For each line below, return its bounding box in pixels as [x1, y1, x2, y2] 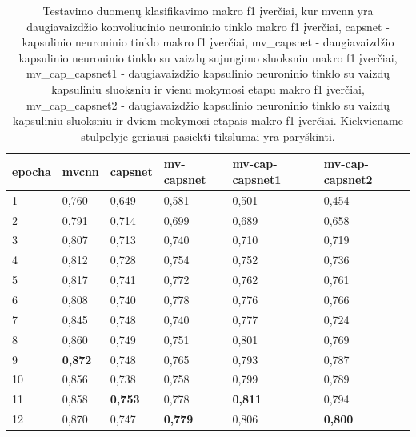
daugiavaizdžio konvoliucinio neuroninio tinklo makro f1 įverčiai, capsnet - [26, 18, 390, 34]
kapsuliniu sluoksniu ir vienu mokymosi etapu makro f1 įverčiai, [51, 80, 365, 97]
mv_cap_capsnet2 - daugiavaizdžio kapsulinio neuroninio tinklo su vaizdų [26, 96, 390, 113]
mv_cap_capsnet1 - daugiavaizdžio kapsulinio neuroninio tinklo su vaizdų [26, 65, 390, 82]
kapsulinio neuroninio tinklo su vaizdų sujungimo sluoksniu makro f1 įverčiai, [18, 49, 398, 66]
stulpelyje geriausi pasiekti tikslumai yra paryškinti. [81, 127, 335, 144]
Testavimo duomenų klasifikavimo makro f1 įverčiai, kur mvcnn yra [42, 2, 374, 18]
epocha [12, 163, 51, 180]
